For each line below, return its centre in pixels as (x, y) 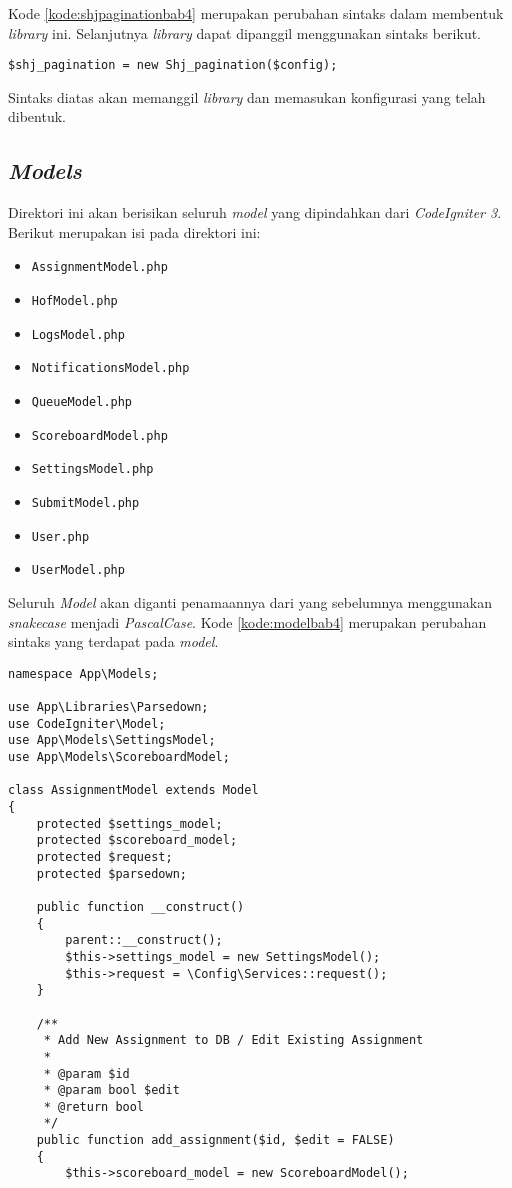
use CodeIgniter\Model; (87, 723)
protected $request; (104, 856)
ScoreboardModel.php (99, 435)
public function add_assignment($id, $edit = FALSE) (215, 1140)
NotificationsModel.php (110, 368)
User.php (60, 536)
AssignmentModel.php (99, 267)
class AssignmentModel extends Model (133, 790)
